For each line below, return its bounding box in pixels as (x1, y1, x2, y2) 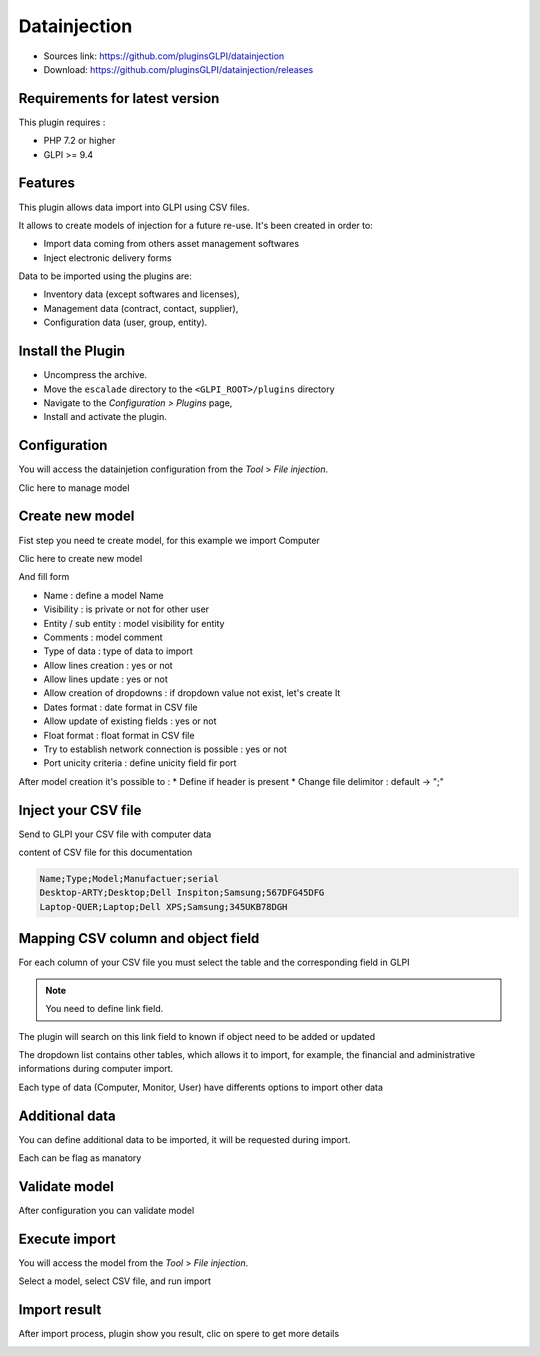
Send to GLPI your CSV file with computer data (18, 828, 212, 840)
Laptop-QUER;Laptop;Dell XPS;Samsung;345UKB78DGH (39, 901, 288, 912)
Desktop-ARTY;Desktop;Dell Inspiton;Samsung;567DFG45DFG (39, 887, 325, 899)
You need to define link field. (45, 1003, 164, 1015)
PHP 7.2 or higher (43, 135, 116, 147)
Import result (18, 1301, 102, 1319)
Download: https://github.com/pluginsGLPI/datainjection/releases (43, 63, 314, 75)
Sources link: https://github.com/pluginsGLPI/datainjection (43, 50, 285, 62)
